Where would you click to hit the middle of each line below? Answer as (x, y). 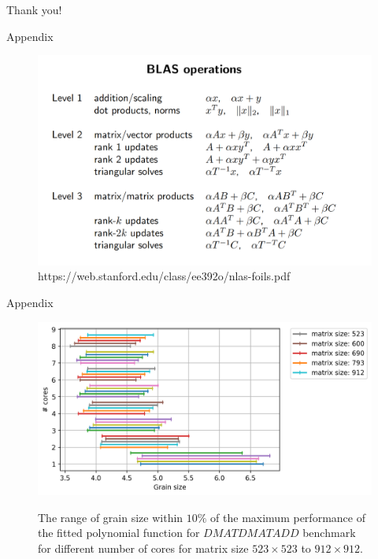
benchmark (329, 533)
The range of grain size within (111, 517)
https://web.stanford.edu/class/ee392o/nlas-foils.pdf (164, 276)
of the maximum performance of (288, 517)
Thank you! (34, 9)
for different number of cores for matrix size (143, 548)
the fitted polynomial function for (119, 533)
